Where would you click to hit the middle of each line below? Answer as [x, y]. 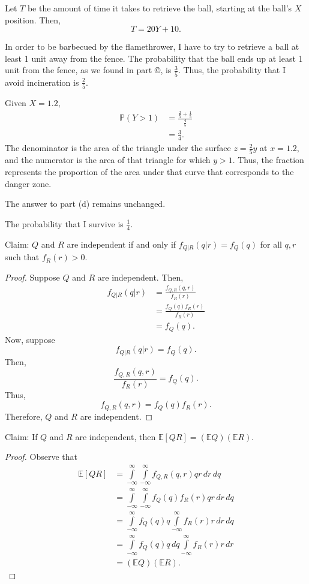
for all [271, 244]
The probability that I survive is [64, 223]
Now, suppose [30, 339]
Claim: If [21, 436]
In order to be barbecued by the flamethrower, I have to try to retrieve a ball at [152, 46]
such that [22, 257]
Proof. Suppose [32, 277]
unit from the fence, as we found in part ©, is [88, 70]
